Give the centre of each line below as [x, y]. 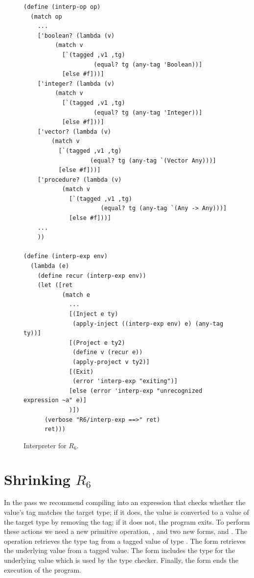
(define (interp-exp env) [66, 256]
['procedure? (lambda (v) [80, 180]
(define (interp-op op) [62, 7]
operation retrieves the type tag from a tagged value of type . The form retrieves [125, 541]
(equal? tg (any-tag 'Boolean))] [148, 64]
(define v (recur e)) [108, 352]
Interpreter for [45, 445]
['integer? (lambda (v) [76, 84]
